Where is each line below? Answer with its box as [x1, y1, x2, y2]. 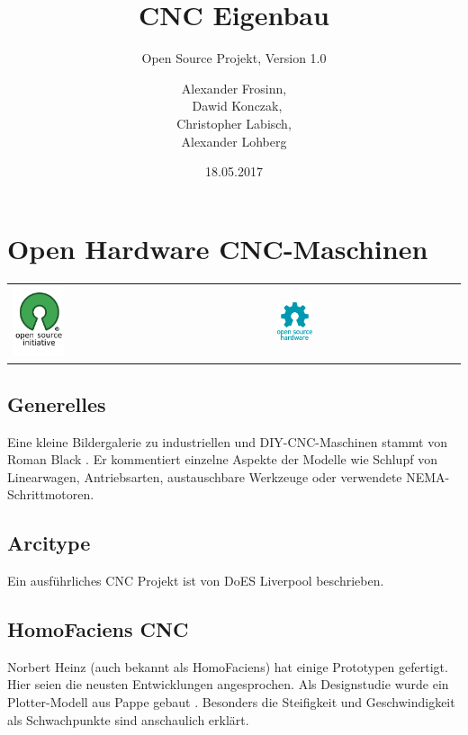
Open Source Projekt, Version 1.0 [141, 49, 327, 67]
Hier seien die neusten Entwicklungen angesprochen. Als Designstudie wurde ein [7, 675, 449, 694]
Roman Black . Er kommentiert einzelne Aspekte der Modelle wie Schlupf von [7, 450, 437, 469]
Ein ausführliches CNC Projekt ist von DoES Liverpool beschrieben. [7, 571, 384, 590]
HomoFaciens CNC [7, 615, 189, 643]
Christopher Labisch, [176, 113, 292, 132]
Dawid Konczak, [192, 96, 283, 115]
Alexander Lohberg [181, 131, 287, 150]
